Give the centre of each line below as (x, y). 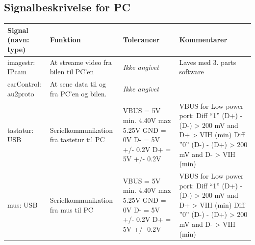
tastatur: (21, 130)
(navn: (18, 40)
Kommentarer (203, 40)
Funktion (65, 40)
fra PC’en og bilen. (78, 93)
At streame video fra (81, 62)
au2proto (21, 93)
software (191, 72)
